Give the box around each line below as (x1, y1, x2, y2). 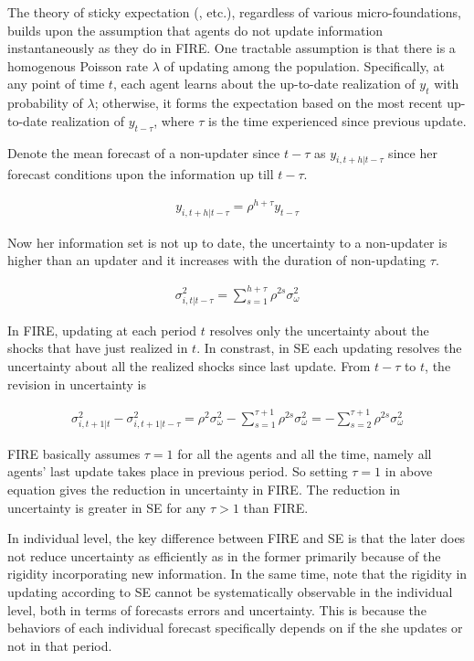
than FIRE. (243, 497, 309, 517)
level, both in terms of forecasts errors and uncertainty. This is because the (7, 600, 427, 619)
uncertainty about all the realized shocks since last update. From (7, 356, 371, 375)
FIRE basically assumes (7, 443, 141, 463)
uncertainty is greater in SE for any (7, 497, 206, 517)
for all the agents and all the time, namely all (177, 443, 432, 463)
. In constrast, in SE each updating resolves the (196, 338, 462, 357)
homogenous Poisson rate (7, 56, 149, 75)
